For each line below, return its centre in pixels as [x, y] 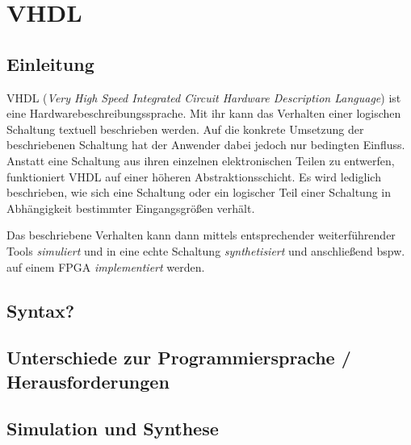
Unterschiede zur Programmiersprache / [179, 358]
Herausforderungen [88, 381]
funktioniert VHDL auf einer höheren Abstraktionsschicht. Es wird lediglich [194, 176]
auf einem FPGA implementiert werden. [106, 266]
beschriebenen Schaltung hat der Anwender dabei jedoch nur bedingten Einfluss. [206, 145]
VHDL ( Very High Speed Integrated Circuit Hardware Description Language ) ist [204, 97]
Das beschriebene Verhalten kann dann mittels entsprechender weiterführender [201, 235]
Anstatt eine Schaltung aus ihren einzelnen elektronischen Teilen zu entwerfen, [201, 160]
